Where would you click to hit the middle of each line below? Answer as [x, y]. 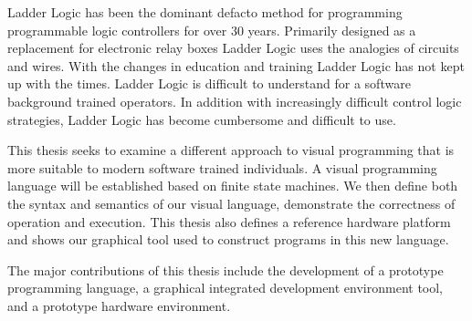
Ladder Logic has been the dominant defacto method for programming [205, 12]
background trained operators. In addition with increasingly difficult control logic [235, 101]
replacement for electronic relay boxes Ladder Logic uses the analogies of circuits [233, 48]
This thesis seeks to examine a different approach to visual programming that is [231, 150]
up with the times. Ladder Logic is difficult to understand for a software [209, 83]
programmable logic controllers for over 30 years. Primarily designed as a [212, 30]
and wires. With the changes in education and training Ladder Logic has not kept [236, 65]
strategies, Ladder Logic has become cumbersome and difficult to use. [202, 119]
